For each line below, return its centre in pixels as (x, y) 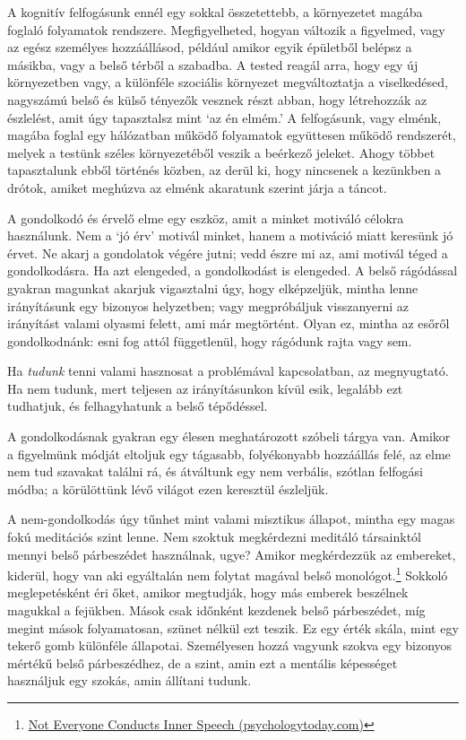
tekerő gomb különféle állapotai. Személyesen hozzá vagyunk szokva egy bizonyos (230, 645)
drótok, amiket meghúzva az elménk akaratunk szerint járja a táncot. (197, 187)
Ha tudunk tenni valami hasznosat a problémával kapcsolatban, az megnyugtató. (228, 371)
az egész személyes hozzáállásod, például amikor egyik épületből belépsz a (210, 47)
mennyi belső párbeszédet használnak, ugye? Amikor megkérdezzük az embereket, (232, 554)
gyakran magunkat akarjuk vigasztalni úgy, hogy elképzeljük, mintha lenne (213, 287)
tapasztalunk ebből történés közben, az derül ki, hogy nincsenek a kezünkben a (224, 170)
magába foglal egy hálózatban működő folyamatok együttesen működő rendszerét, (232, 135)
